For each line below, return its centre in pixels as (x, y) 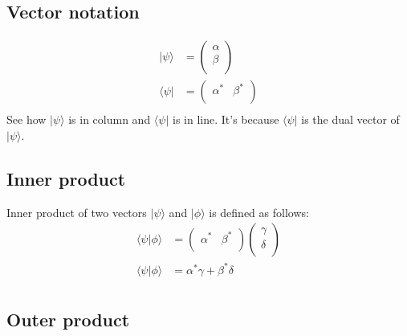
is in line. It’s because (226, 119)
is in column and (110, 119)
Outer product (68, 320)
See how (26, 119)
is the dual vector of (350, 119)
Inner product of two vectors (77, 212)
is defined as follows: (259, 212)
